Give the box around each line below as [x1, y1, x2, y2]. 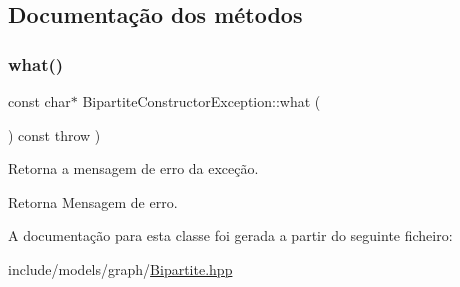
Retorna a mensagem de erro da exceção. [8, 158, 259, 179]
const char [8, 91, 71, 111]
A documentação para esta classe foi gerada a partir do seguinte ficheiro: [8, 225, 453, 246]
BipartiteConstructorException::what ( [82, 91, 321, 111]
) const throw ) [8, 124, 101, 145]
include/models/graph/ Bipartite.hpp [8, 258, 233, 279]
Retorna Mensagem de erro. [8, 191, 178, 212]
